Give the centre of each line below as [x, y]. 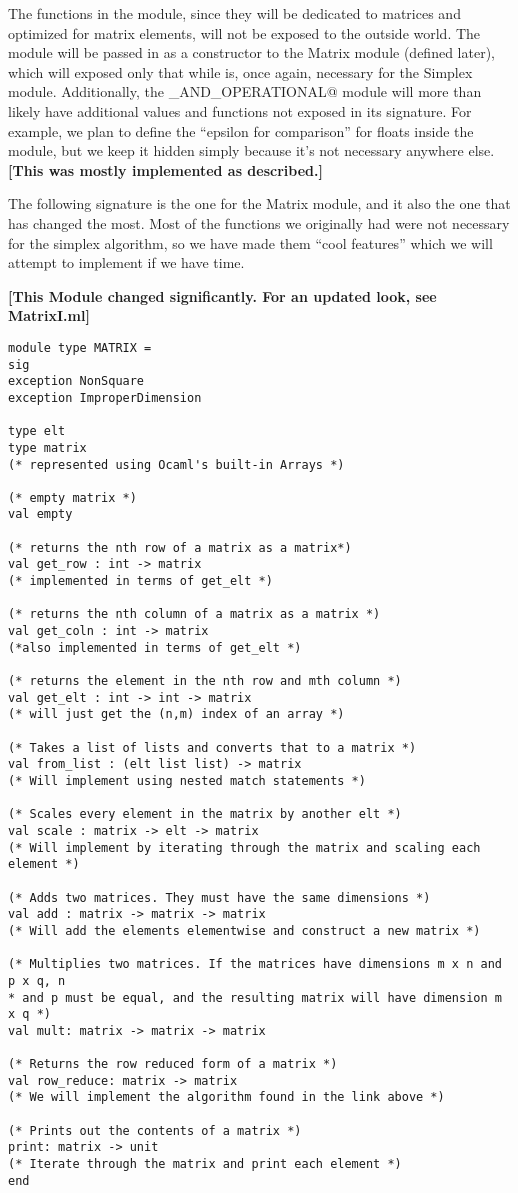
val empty [40, 514]
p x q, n [37, 980]
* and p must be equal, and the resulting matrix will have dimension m [255, 997]
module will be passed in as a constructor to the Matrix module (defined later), [251, 52]
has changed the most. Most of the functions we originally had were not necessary [259, 222]
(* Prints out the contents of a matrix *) [155, 1130]
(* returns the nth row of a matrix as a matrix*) [180, 547]
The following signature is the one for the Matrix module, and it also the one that [259, 203]
